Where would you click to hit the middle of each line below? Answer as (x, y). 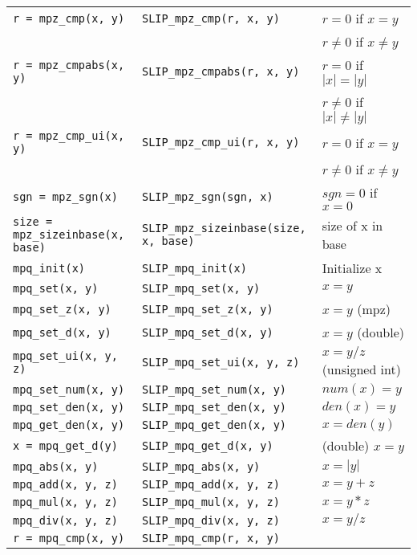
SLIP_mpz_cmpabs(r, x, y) (221, 71)
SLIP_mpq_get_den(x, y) (214, 425)
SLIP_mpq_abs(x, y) (201, 466)
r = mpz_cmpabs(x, (69, 65)
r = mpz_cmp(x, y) (69, 18)
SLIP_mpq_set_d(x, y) (207, 332)
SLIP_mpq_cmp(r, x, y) (211, 538)
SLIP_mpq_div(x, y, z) (211, 520)
